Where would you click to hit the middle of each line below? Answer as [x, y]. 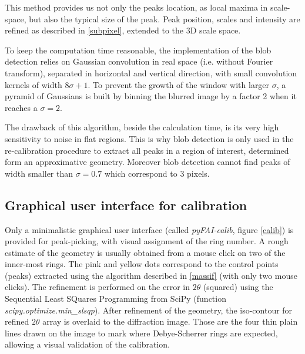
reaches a [21, 107]
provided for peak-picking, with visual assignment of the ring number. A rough [147, 241]
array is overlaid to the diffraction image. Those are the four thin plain [170, 321]
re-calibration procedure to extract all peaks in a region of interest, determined [147, 150]
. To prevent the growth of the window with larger [179, 84]
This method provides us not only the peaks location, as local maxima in [136, 7]
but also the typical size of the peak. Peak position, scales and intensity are [165, 18]
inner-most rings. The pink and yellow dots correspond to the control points [142, 264]
